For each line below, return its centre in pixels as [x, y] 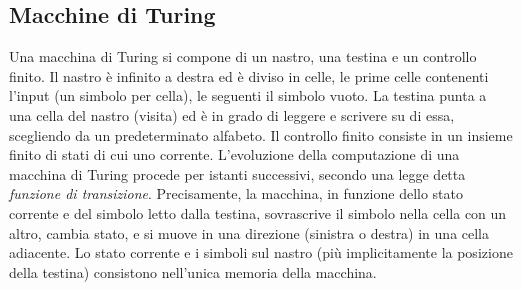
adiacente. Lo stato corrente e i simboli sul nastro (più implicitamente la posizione [261, 252]
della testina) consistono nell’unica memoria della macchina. [193, 271]
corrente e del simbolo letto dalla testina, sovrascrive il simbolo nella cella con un [258, 212]
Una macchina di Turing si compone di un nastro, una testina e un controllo [243, 56]
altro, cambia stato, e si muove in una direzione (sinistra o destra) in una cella [249, 232]
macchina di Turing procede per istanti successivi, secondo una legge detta [237, 173]
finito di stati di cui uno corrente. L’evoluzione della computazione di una [234, 154]
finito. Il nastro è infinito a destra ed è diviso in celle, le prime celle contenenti [249, 75]
